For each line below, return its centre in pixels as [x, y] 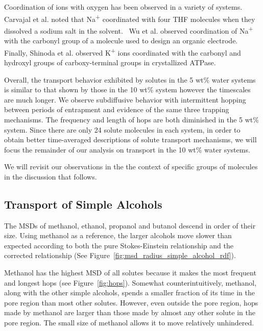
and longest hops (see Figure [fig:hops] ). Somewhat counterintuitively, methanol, [130, 282]
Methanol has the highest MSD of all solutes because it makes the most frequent [130, 273]
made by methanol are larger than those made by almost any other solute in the [130, 312]
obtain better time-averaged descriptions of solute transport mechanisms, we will [130, 139]
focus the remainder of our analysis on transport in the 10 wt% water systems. [127, 149]
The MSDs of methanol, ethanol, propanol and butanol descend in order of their [130, 225]
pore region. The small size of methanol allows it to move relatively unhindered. [129, 323]
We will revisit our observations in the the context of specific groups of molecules [131, 167]
